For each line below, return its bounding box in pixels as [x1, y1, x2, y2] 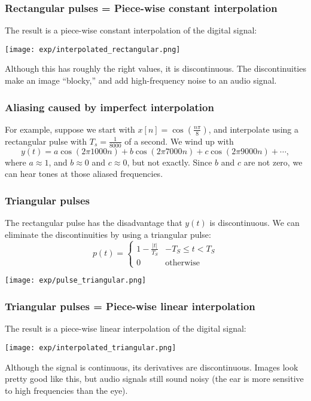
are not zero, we [243, 155, 303, 168]
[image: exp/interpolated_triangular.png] [5, 343, 176, 352]
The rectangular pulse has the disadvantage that [5, 216, 182, 229]
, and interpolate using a [208, 123, 298, 135]
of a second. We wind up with [124, 134, 234, 147]
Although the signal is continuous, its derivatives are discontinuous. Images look [5, 360, 298, 373]
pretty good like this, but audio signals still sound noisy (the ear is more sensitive [5, 372, 304, 385]
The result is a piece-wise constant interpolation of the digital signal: [5, 24, 257, 36]
